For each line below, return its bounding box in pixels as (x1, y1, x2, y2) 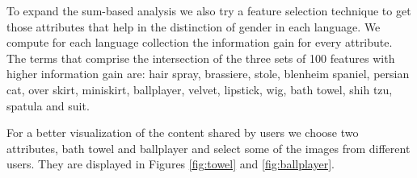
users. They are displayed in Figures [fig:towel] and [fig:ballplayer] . (6, 155, 335, 172)
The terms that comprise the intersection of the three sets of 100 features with (6, 49, 395, 66)
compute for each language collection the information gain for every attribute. (6, 34, 393, 51)
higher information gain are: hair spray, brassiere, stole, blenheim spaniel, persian (6, 65, 410, 82)
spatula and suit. (6, 97, 90, 114)
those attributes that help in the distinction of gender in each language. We (6, 18, 381, 35)
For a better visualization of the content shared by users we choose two (6, 124, 359, 141)
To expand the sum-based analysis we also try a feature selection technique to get (6, 2, 411, 19)
